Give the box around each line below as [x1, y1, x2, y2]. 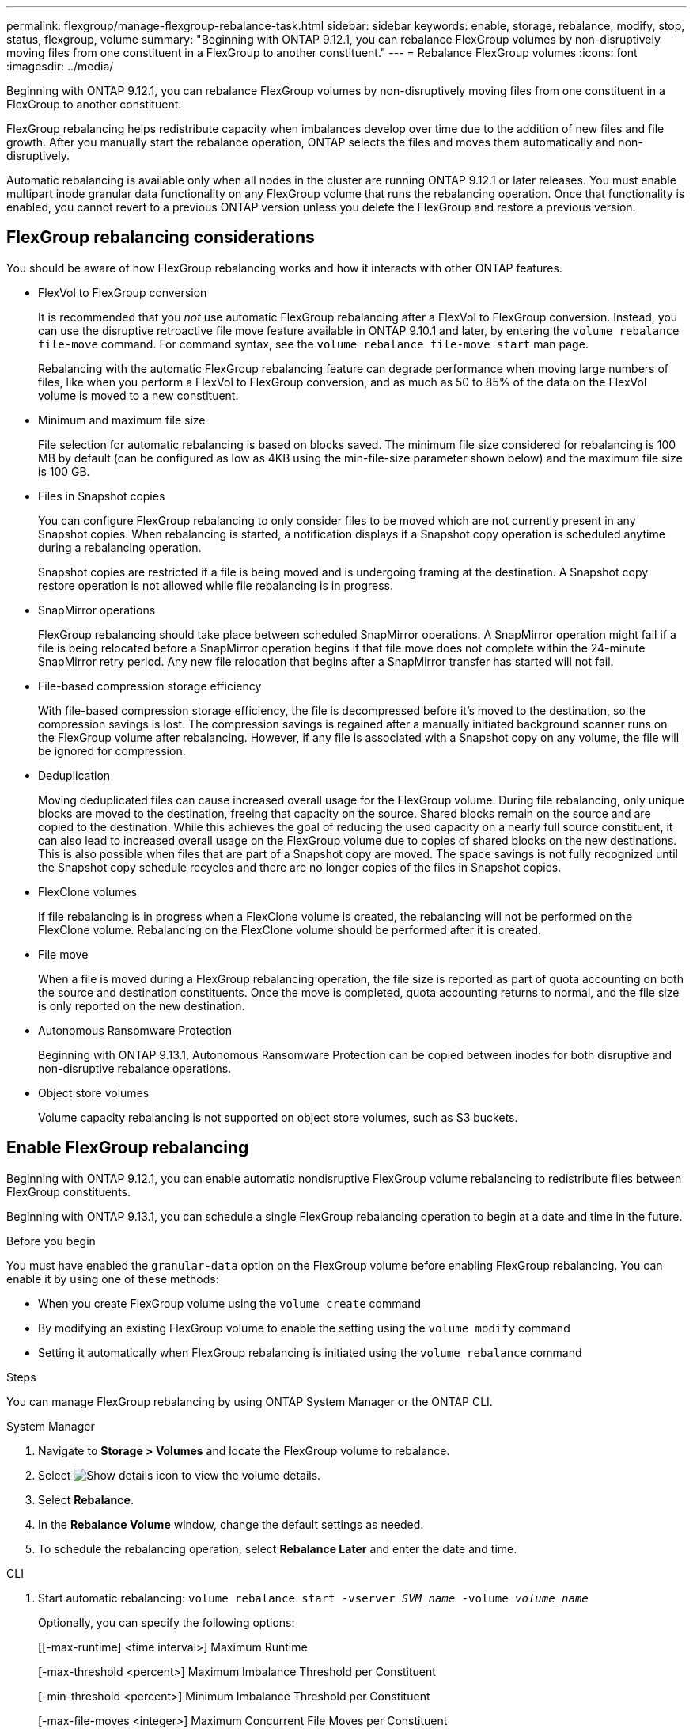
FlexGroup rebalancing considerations [6, 227, 315, 248]
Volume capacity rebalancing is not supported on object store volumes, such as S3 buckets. [38, 1110, 518, 1124]
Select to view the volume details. [38, 1468, 321, 1482]
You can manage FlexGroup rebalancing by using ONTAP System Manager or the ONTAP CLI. [6, 1394, 493, 1408]
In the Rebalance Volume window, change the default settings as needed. [38, 1517, 424, 1531]
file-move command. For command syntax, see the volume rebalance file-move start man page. [38, 336, 589, 351]
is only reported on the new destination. [38, 998, 245, 1013]
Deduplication [38, 768, 111, 782]
